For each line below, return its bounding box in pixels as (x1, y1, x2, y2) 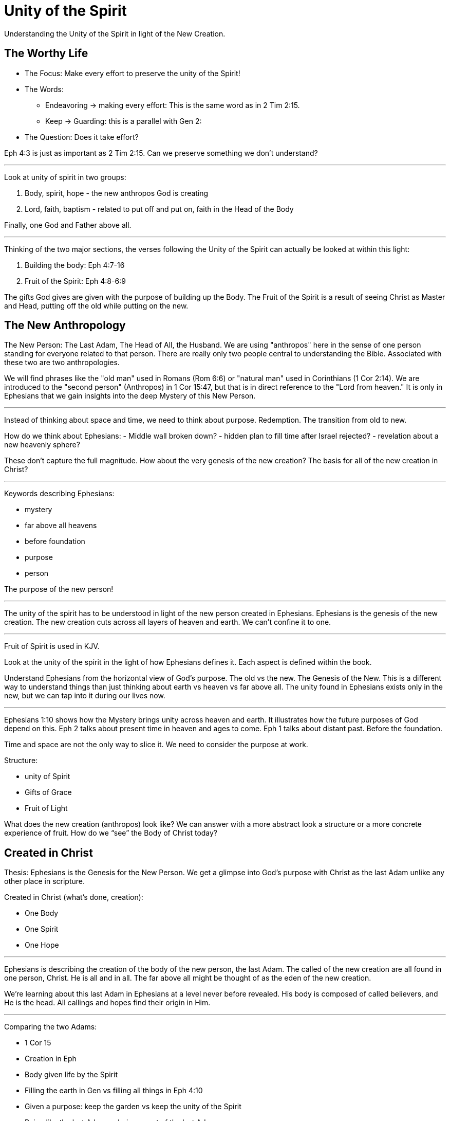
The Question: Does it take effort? (25, 132, 139, 141)
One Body (25, 909, 59, 918)
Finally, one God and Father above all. (4, 220, 132, 229)
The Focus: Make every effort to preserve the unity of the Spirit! (25, 68, 240, 78)
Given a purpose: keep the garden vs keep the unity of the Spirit (25, 1102, 241, 1111)
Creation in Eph (25, 1054, 77, 1063)
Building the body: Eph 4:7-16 (25, 260, 125, 269)
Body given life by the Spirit (25, 1070, 118, 1079)
